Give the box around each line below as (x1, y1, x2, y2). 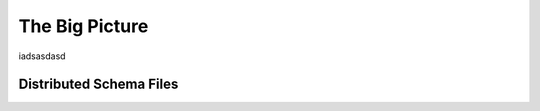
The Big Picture (18, 15, 149, 37)
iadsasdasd (18, 50, 66, 62)
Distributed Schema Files (18, 76, 179, 93)
